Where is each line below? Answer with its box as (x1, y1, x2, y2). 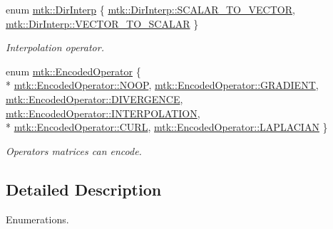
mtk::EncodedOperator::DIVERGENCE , (6, 91, 183, 106)
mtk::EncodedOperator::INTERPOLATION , (6, 105, 200, 120)
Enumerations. (6, 211, 69, 226)
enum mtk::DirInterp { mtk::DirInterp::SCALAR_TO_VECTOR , (6, 2, 295, 16)
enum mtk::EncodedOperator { (6, 63, 141, 78)
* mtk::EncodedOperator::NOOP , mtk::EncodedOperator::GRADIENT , (6, 78, 319, 92)
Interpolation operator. (6, 40, 104, 55)
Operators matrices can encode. (6, 143, 142, 158)
